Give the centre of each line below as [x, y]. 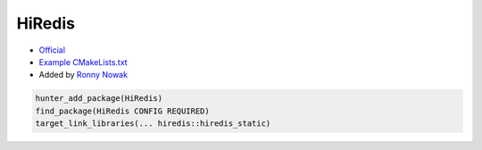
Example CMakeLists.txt [83, 62]
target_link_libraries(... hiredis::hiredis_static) [153, 124]
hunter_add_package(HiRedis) [99, 99]
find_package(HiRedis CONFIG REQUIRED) [122, 111]
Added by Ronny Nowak [83, 75]
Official [52, 50]
